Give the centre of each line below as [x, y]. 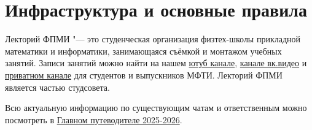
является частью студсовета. [57, 87]
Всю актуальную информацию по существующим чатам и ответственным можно [156, 108]
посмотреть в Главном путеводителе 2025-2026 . [94, 119]
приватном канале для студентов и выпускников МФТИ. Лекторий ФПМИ [144, 75]
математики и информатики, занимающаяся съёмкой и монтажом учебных [143, 51]
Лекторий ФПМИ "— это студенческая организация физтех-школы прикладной [153, 39]
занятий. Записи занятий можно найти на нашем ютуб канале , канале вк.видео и [156, 63]
